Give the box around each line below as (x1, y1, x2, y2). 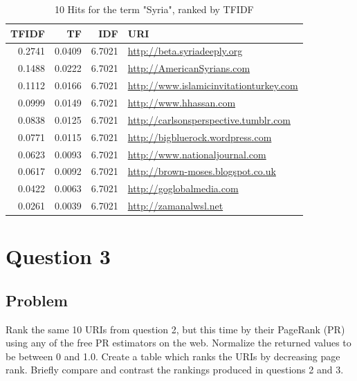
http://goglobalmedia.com (127, 181, 239, 196)
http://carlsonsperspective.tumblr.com (127, 112, 291, 127)
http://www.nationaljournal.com (127, 147, 266, 161)
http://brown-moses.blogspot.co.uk (127, 164, 276, 178)
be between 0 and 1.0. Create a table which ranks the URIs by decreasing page (6, 349, 340, 363)
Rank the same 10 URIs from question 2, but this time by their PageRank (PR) (6, 322, 345, 336)
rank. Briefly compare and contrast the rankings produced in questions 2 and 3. (6, 362, 344, 377)
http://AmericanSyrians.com (127, 61, 250, 75)
